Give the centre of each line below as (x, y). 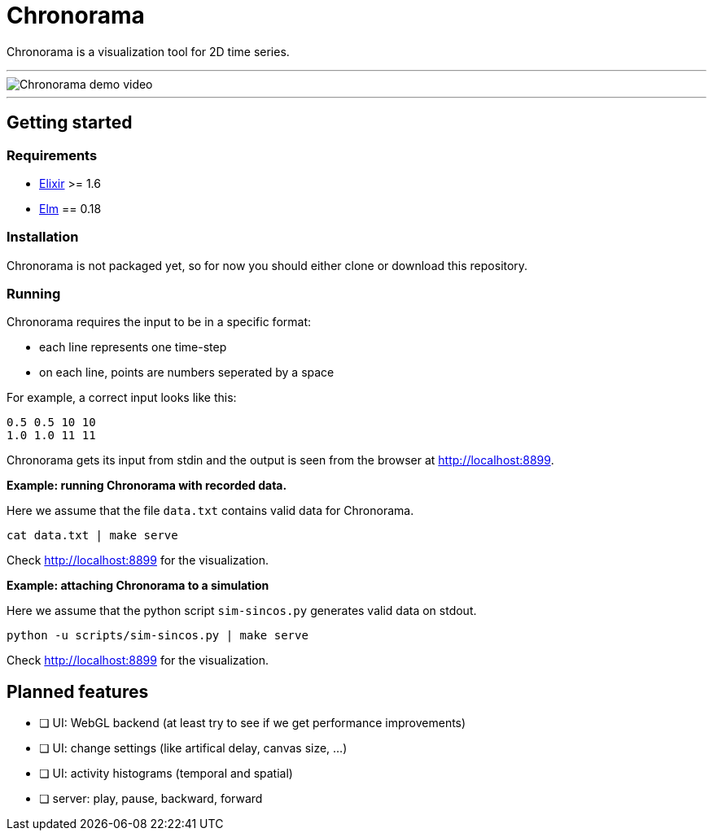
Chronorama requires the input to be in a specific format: (159, 322)
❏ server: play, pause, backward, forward (151, 799)
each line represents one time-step (133, 347)
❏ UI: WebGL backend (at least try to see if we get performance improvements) (253, 723)
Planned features (78, 691)
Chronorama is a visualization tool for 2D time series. (148, 51)
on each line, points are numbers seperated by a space (187, 373)
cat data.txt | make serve (92, 536)
